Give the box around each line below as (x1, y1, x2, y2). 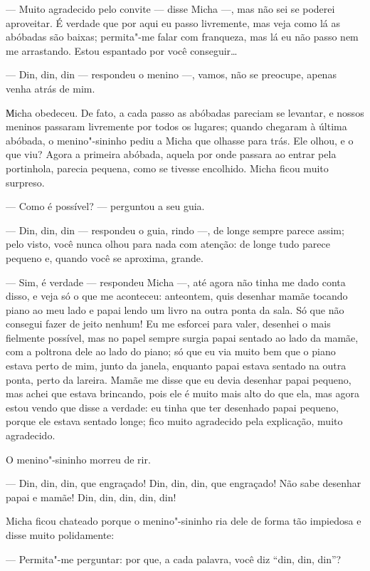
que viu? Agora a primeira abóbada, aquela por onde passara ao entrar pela (6, 147, 337, 162)
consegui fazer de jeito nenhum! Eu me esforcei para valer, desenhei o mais (6, 316, 331, 331)
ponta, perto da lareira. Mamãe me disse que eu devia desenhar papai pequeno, (6, 372, 351, 387)
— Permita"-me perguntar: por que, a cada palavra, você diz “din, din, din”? (6, 551, 342, 566)
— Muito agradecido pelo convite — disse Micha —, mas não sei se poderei (6, 1, 335, 16)
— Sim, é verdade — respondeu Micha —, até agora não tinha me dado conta (6, 274, 346, 289)
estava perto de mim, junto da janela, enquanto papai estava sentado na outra (6, 358, 347, 373)
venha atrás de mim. (6, 80, 95, 95)
